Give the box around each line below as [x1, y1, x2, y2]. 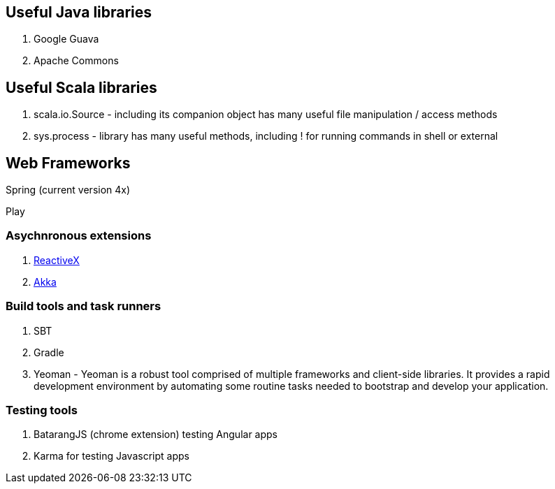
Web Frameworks [6, 154, 131, 172]
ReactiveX [34, 254, 80, 266]
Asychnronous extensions [6, 228, 152, 243]
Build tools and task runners [6, 299, 161, 314]
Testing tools [6, 402, 78, 417]
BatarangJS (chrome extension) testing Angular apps [34, 428, 277, 441]
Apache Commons [34, 54, 119, 67]
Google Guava [34, 33, 99, 45]
